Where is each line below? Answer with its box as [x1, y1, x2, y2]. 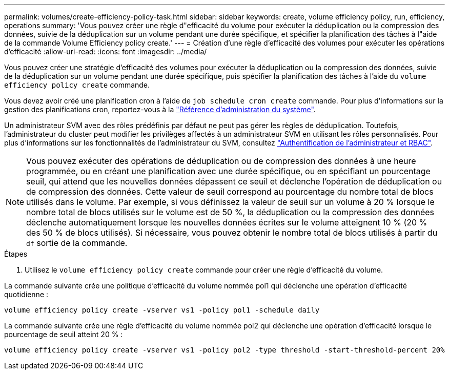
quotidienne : [4, 290, 49, 299]
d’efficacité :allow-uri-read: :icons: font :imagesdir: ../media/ [4, 47, 207, 56]
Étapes [4, 250, 28, 258]
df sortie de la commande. [26, 238, 128, 248]
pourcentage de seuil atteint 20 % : [4, 330, 123, 339]
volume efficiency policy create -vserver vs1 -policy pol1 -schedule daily [4, 306, 320, 314]
